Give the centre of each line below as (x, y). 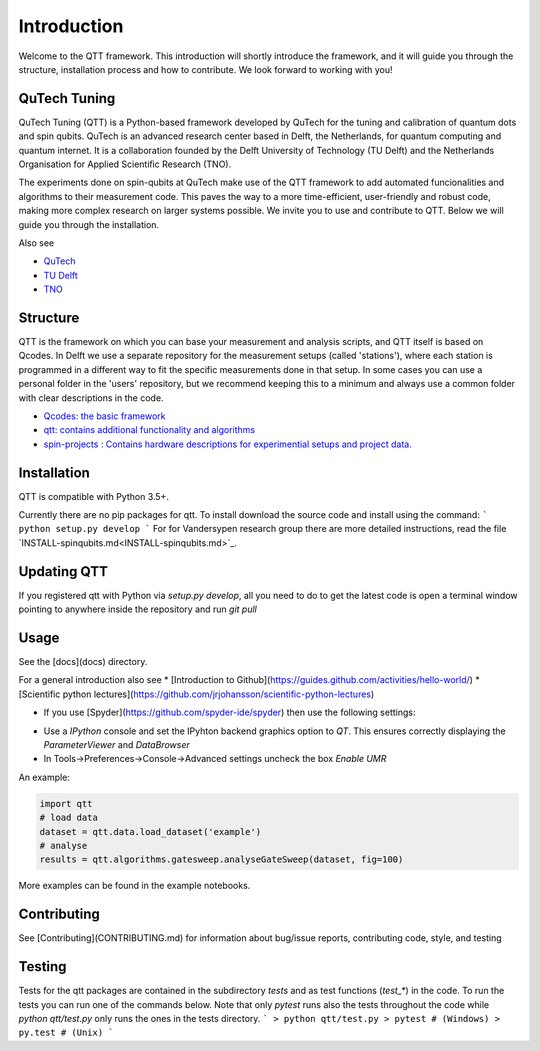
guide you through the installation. (89, 224)
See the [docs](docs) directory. (83, 662)
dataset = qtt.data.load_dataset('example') (150, 831)
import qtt (66, 803)
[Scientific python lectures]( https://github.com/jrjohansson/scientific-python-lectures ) (196, 694)
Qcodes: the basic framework (104, 416)
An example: (44, 777)
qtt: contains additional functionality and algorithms (149, 430)
